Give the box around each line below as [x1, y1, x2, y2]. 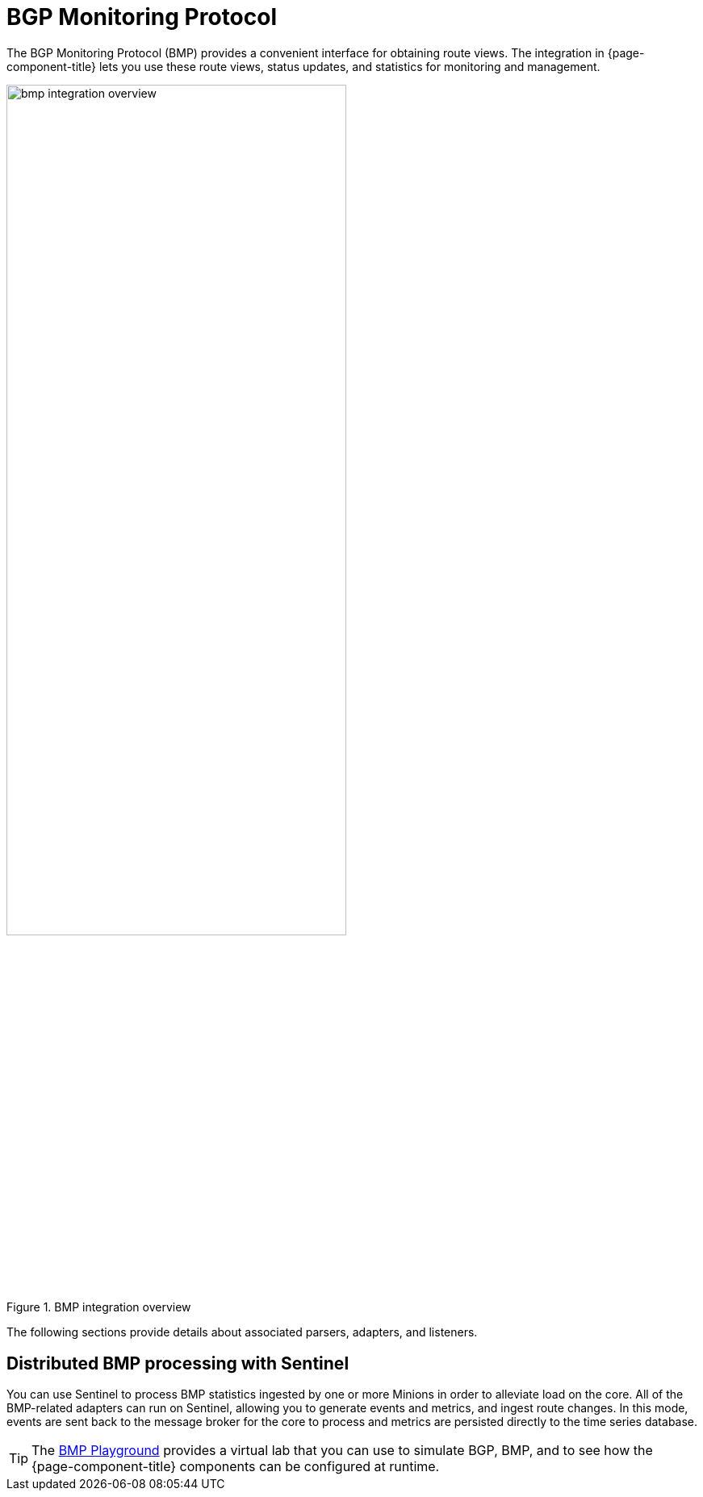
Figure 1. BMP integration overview [6, 1300, 191, 1315]
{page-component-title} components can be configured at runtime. [31, 1457, 440, 1474]
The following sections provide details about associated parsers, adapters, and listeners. [6, 1325, 478, 1340]
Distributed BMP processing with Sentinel [6, 1353, 349, 1374]
